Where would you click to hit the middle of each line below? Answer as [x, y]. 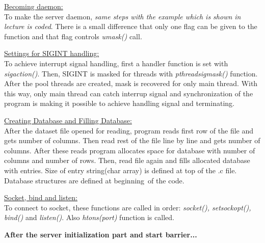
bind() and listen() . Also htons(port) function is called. [89, 217]
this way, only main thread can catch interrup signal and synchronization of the [129, 93]
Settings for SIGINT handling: [52, 53]
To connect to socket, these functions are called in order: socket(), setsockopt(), [128, 207]
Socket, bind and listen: [41, 197]
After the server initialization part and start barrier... [101, 234]
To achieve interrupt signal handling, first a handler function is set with [116, 63]
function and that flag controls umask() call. [73, 36]
